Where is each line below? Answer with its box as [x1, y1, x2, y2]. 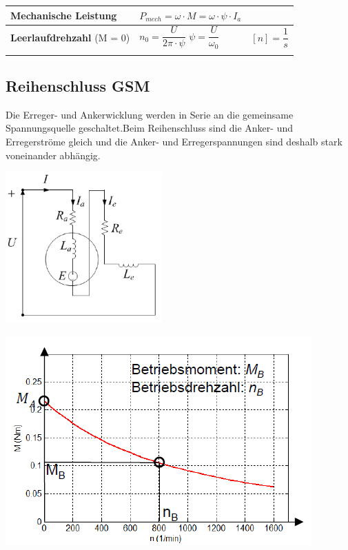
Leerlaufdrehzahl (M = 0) [10, 30, 130, 44]
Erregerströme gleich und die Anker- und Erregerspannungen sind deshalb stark [6, 134, 342, 148]
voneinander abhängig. [6, 147, 101, 162]
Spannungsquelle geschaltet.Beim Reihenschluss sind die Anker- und [6, 121, 294, 135]
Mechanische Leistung [10, 8, 117, 22]
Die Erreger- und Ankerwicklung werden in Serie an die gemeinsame [6, 107, 294, 121]
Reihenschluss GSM [6, 75, 150, 96]
